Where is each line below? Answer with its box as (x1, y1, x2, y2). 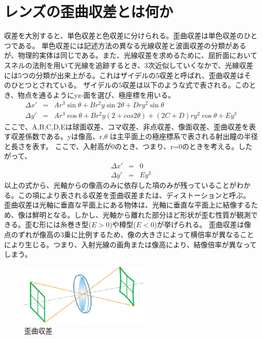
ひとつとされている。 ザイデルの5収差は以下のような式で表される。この (11, 80, 249, 90)
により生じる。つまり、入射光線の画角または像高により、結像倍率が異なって (4, 239, 257, 249)
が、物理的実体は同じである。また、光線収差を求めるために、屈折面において (4, 50, 257, 60)
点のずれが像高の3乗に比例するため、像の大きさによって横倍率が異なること (4, 229, 254, 239)
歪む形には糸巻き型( (25, 219, 92, 230)
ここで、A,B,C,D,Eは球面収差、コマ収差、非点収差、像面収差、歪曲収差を (4, 121, 249, 131)
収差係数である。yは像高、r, (11, 131, 104, 142)
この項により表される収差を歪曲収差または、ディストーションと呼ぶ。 (18, 189, 250, 200)
